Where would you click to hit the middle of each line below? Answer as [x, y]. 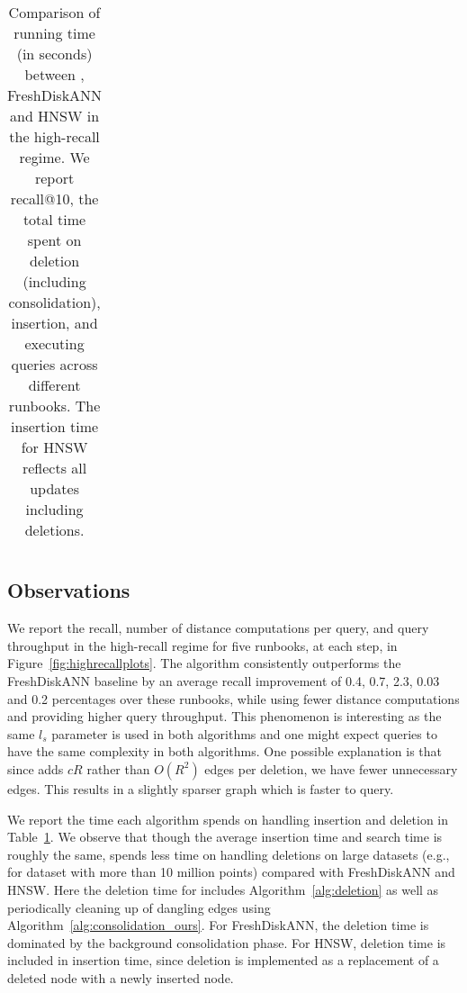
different [54, 385]
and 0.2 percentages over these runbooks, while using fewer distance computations [233, 698]
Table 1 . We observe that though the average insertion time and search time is [225, 837]
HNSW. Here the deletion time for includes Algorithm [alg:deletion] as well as [223, 889]
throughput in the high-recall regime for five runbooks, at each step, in [202, 645]
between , [54, 74]
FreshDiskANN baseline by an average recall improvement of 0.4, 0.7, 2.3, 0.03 [224, 680]
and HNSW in [54, 116]
